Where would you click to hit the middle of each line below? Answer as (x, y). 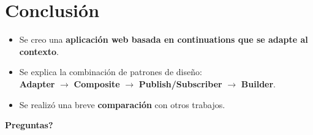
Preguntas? (29, 125)
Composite (97, 83)
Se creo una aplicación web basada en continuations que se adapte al (164, 39)
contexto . (39, 51)
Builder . (258, 83)
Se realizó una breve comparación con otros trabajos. (122, 104)
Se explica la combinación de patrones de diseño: (111, 72)
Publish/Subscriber (180, 83)
